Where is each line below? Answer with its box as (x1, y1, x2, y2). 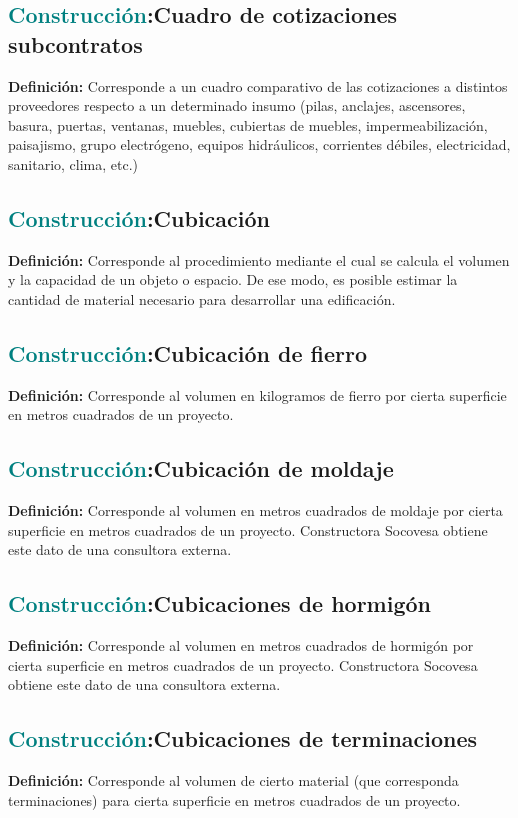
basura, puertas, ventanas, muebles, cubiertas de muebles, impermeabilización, (8, 114, 488, 135)
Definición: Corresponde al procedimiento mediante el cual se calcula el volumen (8, 249, 510, 270)
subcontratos (8, 28, 143, 59)
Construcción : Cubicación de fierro (8, 337, 368, 368)
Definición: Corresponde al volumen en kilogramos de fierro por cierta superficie (8, 384, 507, 405)
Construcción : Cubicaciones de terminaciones (8, 723, 478, 754)
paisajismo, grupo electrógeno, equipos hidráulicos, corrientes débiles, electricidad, (8, 134, 511, 155)
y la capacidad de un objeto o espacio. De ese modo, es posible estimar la (8, 269, 458, 290)
